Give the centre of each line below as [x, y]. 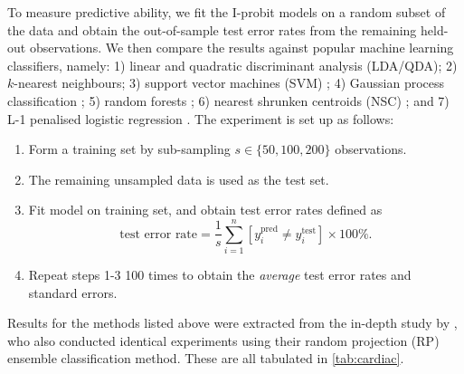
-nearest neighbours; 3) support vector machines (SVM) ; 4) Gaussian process [229, 83]
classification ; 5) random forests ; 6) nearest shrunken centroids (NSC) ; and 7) [228, 100]
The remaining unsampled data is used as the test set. [179, 179]
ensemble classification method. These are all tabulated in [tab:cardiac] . [206, 358]
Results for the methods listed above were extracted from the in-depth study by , [232, 323]
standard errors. [73, 292]
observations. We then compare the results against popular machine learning [241, 48]
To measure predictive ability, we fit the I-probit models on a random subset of [227, 12]
